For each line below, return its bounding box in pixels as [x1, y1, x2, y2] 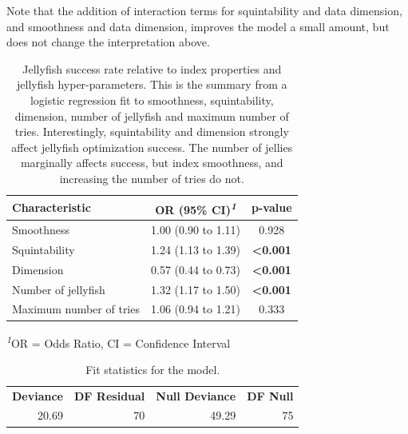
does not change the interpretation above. [6, 34, 210, 50]
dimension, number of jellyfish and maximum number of [14, 107, 289, 124]
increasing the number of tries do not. [59, 169, 244, 186]
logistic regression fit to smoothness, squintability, [30, 91, 274, 108]
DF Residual [74, 387, 145, 404]
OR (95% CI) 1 [155, 198, 236, 217]
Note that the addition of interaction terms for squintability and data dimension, [6, 2, 402, 18]
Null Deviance [156, 387, 236, 404]
